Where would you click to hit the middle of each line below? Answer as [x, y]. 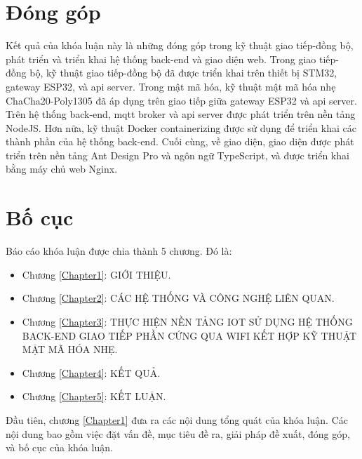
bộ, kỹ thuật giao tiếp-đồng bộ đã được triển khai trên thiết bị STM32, [183, 73]
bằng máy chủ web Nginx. [62, 169]
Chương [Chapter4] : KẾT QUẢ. [91, 372]
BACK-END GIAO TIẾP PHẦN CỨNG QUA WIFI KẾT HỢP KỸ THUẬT [189, 335]
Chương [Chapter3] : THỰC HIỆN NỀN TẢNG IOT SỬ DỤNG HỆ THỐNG [187, 321]
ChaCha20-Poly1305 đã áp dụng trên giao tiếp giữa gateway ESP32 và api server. [181, 100]
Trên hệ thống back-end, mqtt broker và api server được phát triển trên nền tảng [181, 114]
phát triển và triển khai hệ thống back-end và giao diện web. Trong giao [161, 59]
